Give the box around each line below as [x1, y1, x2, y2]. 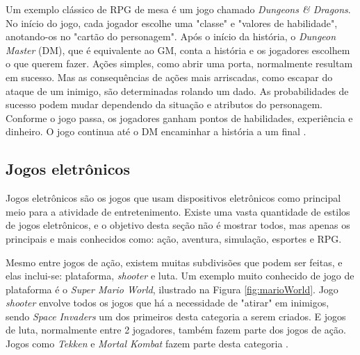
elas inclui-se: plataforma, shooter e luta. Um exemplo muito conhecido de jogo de [6, 268, 354, 283]
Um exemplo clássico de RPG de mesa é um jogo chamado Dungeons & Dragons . [6, 2, 351, 16]
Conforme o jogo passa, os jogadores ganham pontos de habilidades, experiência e [6, 110, 353, 125]
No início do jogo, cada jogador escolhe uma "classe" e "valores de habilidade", [6, 15, 338, 30]
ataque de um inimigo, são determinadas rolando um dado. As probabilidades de [6, 83, 349, 98]
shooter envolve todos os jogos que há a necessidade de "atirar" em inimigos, [6, 295, 329, 310]
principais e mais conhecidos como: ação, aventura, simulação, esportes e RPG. [6, 231, 342, 245]
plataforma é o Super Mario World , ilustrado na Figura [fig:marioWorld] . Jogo [6, 282, 338, 296]
